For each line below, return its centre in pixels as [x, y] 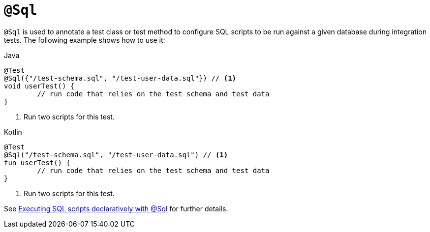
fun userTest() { [37, 162]
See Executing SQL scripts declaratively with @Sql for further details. [116, 208]
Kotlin [13, 132]
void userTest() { [39, 86]
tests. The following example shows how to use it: [85, 40]
